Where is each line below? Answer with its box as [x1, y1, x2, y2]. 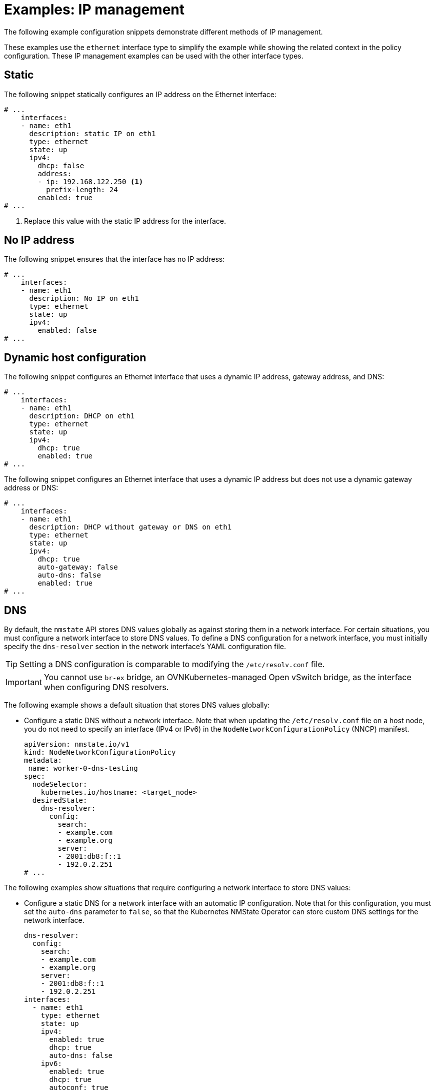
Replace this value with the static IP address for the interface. [24, 216, 226, 225]
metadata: [24, 756, 62, 765]
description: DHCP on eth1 [29, 412, 135, 420]
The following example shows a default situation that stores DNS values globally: [4, 701, 270, 710]
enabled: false [37, 326, 97, 335]
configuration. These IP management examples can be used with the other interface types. [4, 51, 303, 60]
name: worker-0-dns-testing [28, 764, 138, 773]
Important [5, 677, 42, 688]
